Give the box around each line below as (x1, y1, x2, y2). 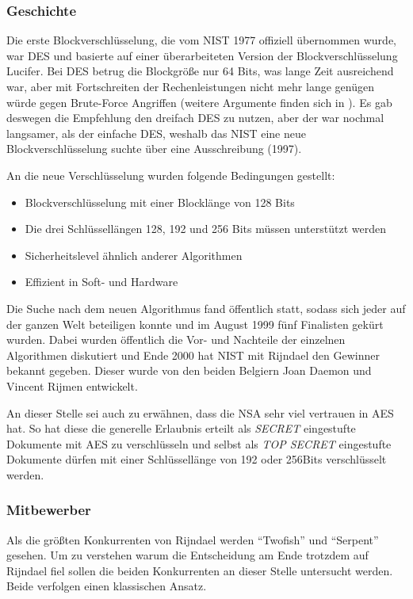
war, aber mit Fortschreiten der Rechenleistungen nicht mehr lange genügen (6, 78, 374, 94)
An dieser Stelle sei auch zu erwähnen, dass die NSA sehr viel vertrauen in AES (6, 404, 394, 421)
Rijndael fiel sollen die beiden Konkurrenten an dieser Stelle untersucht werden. (6, 562, 393, 578)
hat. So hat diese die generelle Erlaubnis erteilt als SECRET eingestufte (6, 420, 356, 437)
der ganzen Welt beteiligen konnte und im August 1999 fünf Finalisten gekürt (6, 315, 384, 332)
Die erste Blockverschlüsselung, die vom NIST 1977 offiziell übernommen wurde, (6, 32, 396, 48)
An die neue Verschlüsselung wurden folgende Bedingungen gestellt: (6, 166, 335, 183)
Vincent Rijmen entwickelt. (6, 377, 138, 394)
